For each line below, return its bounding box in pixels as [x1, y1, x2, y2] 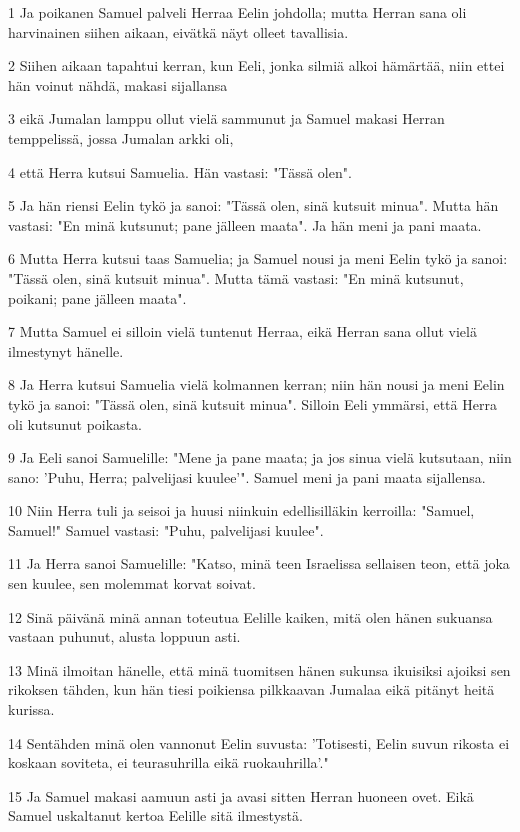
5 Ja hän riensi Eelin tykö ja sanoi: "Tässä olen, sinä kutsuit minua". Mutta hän [8, 195, 499, 216]
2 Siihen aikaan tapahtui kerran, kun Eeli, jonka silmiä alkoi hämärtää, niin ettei [8, 55, 505, 76]
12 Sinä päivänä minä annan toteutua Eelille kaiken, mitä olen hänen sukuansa [8, 606, 493, 627]
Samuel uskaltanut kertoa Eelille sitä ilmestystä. [8, 805, 303, 826]
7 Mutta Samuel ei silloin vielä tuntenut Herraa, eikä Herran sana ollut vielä [8, 321, 477, 342]
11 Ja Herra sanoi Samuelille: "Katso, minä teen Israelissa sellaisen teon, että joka [8, 553, 510, 574]
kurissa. [8, 699, 55, 720]
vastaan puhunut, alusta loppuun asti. [8, 626, 241, 647]
